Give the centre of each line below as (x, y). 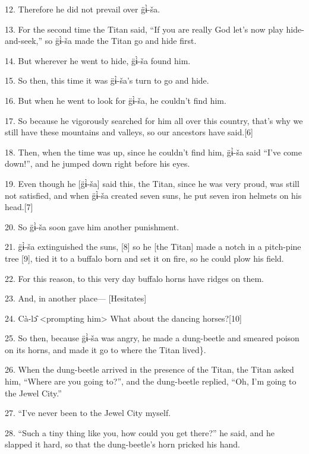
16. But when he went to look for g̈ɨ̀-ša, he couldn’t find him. (116, 100)
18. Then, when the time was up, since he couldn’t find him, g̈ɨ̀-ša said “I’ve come (153, 152)
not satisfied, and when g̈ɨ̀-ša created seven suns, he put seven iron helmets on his (153, 195)
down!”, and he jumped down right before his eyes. (97, 163)
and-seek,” (24, 41)
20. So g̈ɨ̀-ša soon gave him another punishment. (92, 226)
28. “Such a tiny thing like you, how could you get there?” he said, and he (140, 432)
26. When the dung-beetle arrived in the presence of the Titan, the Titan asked (149, 369)
